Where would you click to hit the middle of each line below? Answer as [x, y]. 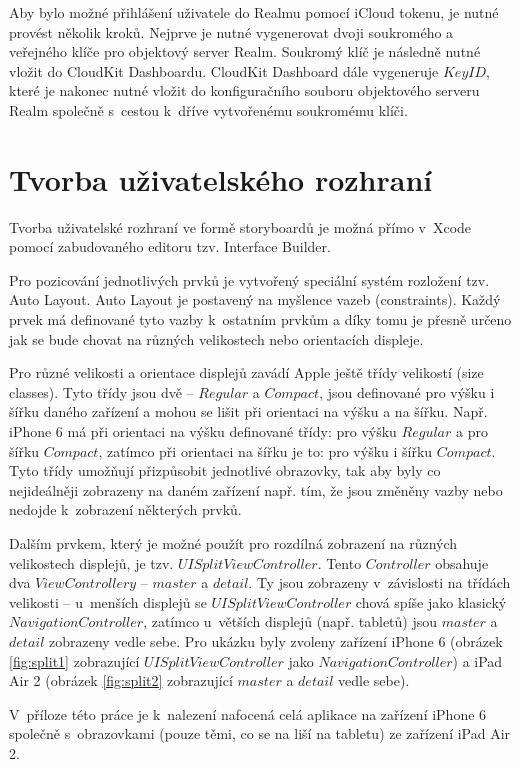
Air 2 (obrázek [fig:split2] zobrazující [121, 680]
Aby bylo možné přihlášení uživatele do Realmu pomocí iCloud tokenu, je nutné [254, 12]
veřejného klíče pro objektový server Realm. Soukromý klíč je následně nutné [245, 51]
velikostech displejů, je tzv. [91, 562]
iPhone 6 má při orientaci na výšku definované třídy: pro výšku [203, 431]
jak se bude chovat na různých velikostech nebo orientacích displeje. [216, 338]
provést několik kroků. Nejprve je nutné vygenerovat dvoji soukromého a [231, 31]
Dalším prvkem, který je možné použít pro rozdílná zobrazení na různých [233, 543]
